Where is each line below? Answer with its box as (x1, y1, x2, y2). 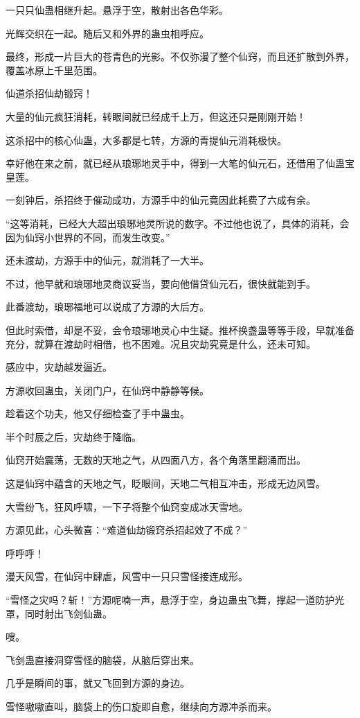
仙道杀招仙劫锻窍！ (6, 86, 93, 100)
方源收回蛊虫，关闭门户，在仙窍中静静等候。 (6, 383, 209, 397)
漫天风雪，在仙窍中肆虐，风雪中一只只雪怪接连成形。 (6, 569, 248, 584)
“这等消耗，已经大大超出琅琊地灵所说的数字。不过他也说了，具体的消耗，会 (6, 216, 350, 230)
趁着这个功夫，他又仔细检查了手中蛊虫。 (6, 406, 190, 421)
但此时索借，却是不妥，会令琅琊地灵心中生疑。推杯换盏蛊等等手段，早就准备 (6, 322, 354, 337)
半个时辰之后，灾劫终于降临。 (6, 429, 141, 444)
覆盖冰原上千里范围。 (6, 62, 102, 77)
